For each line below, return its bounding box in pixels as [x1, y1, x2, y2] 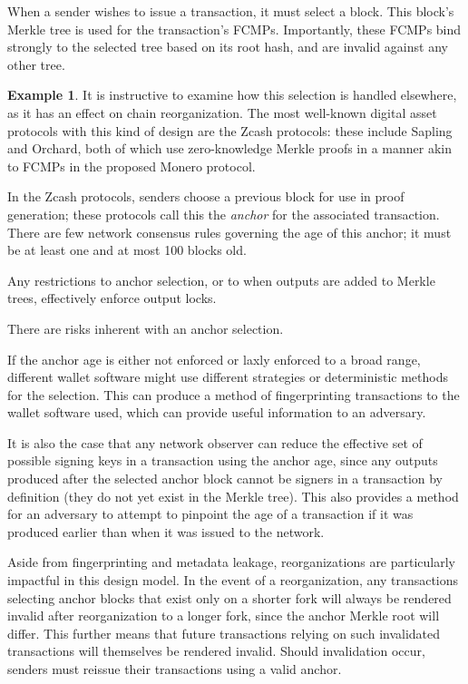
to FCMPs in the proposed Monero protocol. [7, 156, 256, 175]
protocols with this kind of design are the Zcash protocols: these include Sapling [7, 121, 453, 140]
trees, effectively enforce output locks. [7, 288, 217, 308]
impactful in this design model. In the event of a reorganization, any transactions [7, 571, 459, 590]
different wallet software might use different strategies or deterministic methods [7, 367, 448, 386]
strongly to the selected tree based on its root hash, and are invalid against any [7, 37, 448, 56]
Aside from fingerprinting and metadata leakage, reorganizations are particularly [7, 552, 456, 572]
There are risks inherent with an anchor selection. [7, 318, 284, 337]
